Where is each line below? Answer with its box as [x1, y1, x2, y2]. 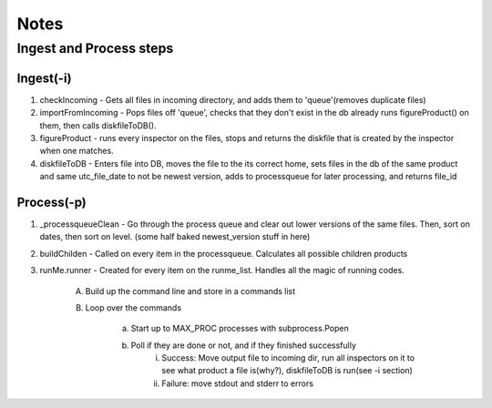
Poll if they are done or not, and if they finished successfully [130, 340, 357, 351]
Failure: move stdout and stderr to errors [161, 378, 314, 389]
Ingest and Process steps [16, 40, 174, 56]
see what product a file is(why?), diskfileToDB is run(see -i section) [161, 365, 414, 376]
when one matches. [39, 146, 114, 157]
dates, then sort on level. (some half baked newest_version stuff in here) [39, 231, 311, 242]
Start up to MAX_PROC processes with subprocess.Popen [130, 323, 350, 334]
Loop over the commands [85, 301, 182, 313]
